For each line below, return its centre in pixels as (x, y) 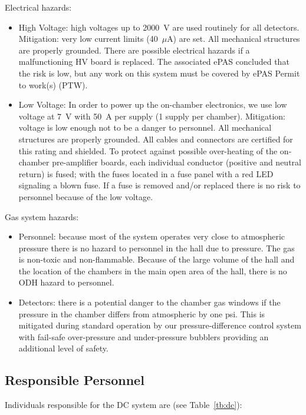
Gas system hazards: (42, 216)
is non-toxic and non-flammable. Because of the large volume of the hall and (157, 259)
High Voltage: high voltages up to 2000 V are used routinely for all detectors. (159, 27)
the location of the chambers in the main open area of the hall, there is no (153, 270)
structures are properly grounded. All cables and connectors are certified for (156, 139)
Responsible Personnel (75, 380)
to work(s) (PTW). (53, 84)
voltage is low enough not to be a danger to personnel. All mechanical (145, 127)
